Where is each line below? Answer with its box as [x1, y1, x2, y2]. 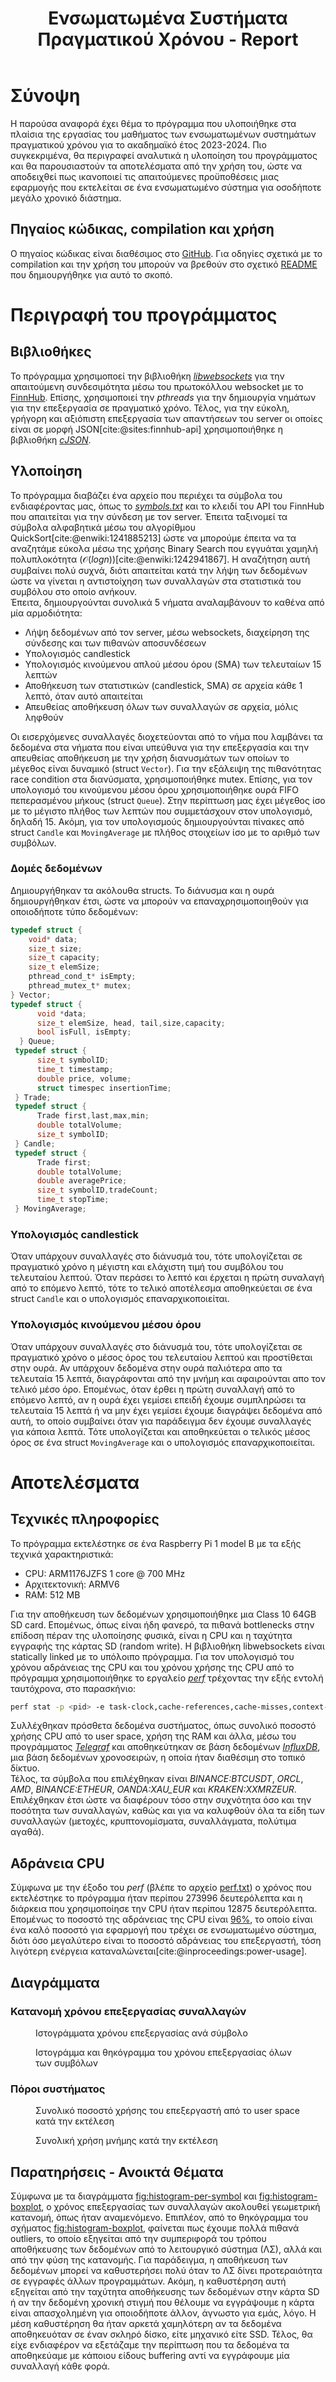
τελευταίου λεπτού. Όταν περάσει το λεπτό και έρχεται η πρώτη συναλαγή [10, 1272, 325, 1284]
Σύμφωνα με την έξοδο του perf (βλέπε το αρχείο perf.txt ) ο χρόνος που [10, 1882, 312, 1894]
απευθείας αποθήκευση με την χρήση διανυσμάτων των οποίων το [10, 752, 290, 764]
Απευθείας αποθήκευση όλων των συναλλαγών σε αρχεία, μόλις [24, 700, 299, 712]
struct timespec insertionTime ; [36, 1083, 172, 1093]
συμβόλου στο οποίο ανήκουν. [10, 585, 138, 597]
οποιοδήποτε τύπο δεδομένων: [10, 905, 138, 917]
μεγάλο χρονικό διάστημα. [10, 192, 122, 204]
